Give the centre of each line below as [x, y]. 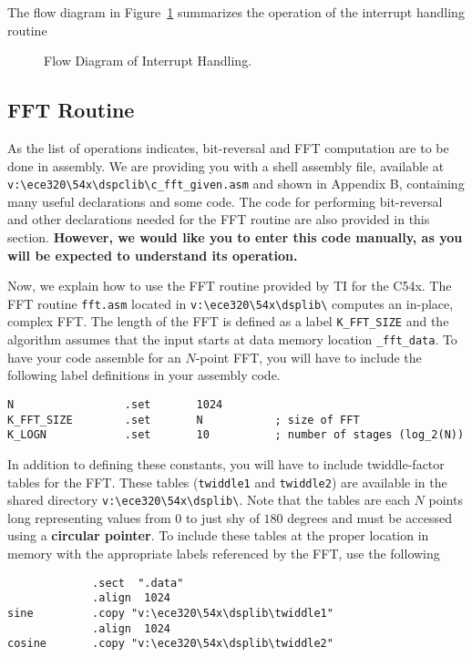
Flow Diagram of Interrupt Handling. [148, 61]
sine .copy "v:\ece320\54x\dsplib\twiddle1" [170, 613]
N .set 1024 [115, 404]
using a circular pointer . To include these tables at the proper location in [218, 535]
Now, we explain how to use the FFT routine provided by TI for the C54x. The [230, 286]
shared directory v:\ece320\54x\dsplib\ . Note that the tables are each [209, 500]
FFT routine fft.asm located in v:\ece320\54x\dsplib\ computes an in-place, [231, 303]
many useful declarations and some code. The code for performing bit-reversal [225, 201]
